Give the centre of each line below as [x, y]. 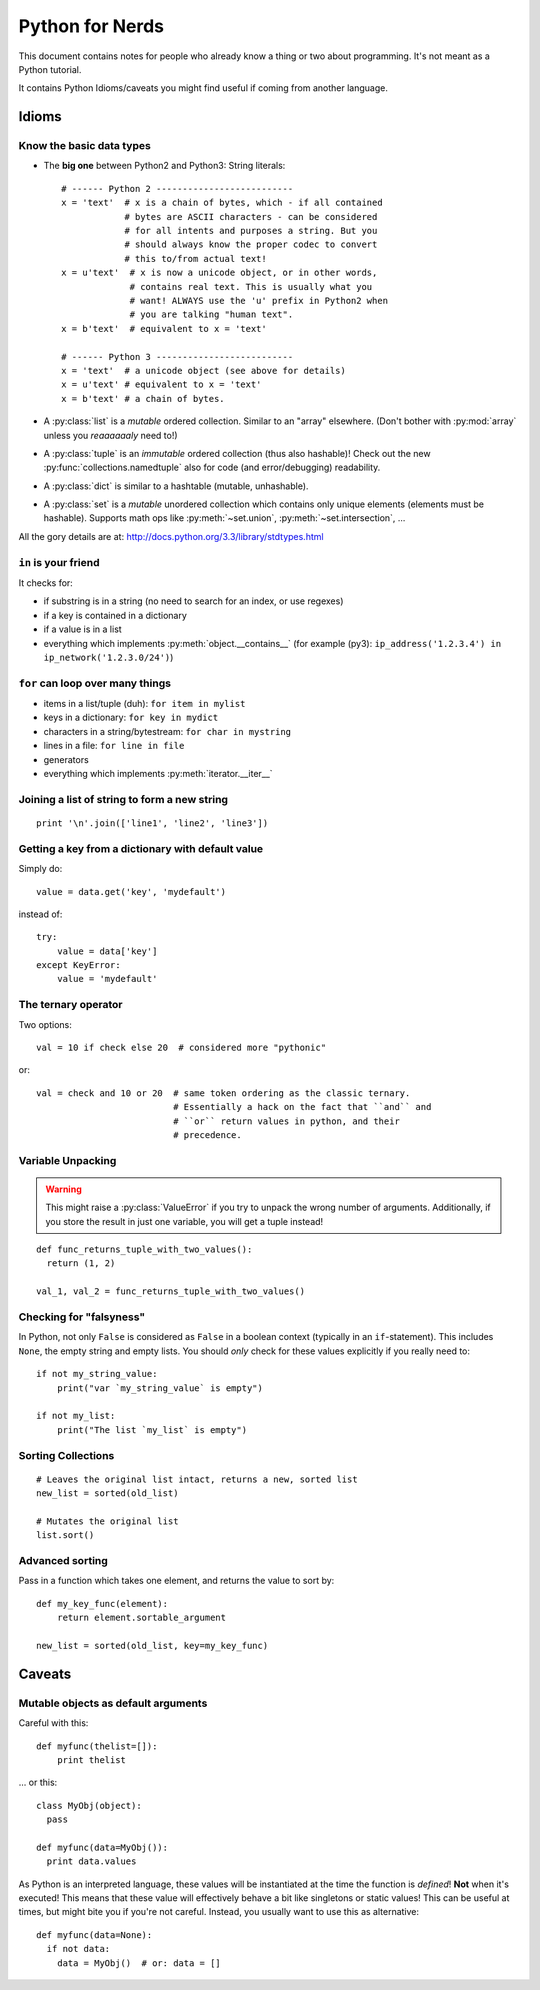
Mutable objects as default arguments [113, 1703]
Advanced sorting [63, 1561]
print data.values [91, 1861]
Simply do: [40, 869]
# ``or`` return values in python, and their [286, 1121]
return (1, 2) [81, 1263]
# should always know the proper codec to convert [251, 244]
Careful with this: [53, 1723]
